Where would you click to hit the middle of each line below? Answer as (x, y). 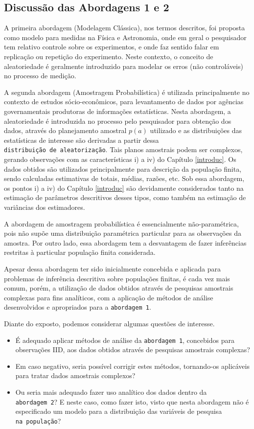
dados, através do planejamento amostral (65, 130)
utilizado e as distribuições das (196, 130)
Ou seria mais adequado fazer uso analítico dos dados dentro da (111, 392)
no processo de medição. (40, 76)
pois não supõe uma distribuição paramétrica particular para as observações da (123, 233)
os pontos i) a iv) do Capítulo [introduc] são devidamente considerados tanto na (124, 188)
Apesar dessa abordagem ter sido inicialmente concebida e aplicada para (113, 268)
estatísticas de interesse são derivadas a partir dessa (81, 140)
